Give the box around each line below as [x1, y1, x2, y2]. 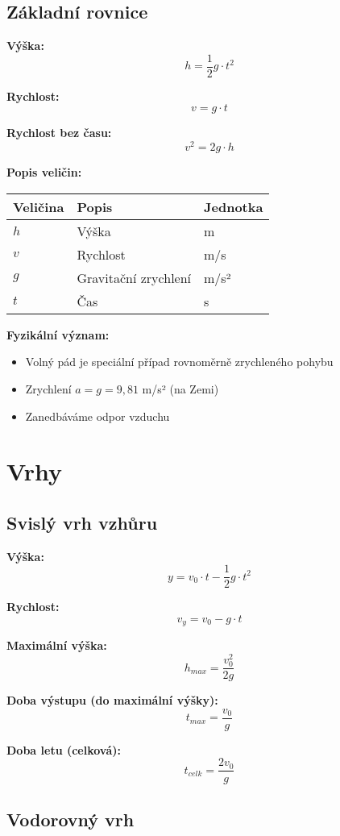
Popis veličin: [6, 164, 82, 181]
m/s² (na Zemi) [142, 380, 219, 397]
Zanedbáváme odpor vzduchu [25, 407, 170, 424]
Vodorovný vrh [6, 806, 135, 831]
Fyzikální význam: [6, 326, 110, 343]
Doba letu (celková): [6, 741, 122, 758]
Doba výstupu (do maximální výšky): [6, 692, 218, 709]
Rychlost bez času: [6, 124, 112, 141]
